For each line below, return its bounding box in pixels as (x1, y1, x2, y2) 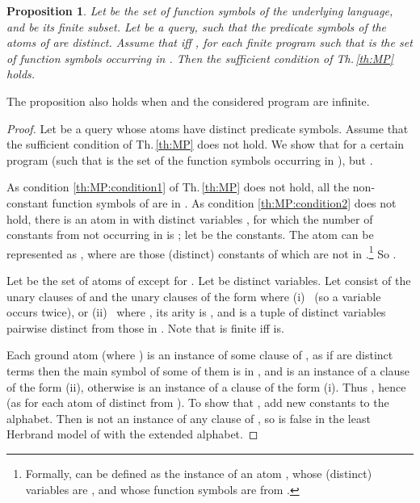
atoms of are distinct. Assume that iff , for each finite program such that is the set (6, 34, 413, 51)
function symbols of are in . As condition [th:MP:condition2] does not (52, 194, 397, 211)
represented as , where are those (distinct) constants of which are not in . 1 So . (6, 242, 397, 262)
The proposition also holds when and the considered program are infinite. (6, 92, 370, 109)
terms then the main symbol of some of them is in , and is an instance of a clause (6, 362, 410, 379)
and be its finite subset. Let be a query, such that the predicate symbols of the (6, 18, 387, 35)
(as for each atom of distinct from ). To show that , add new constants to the (6, 394, 389, 411)
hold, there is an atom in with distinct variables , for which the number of (6, 210, 373, 227)
